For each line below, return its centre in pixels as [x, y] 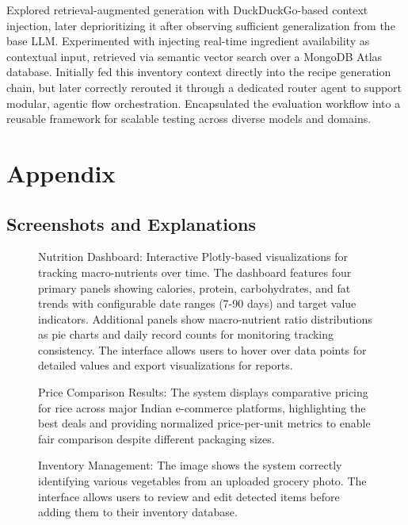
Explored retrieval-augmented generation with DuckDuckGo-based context [187, 10]
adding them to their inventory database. [138, 512]
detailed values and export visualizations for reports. [166, 365]
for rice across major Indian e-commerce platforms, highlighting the [202, 407]
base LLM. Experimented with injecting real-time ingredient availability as [188, 41]
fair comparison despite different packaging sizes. [156, 438]
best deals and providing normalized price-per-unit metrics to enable [204, 423]
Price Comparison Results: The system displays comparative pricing [203, 392]
